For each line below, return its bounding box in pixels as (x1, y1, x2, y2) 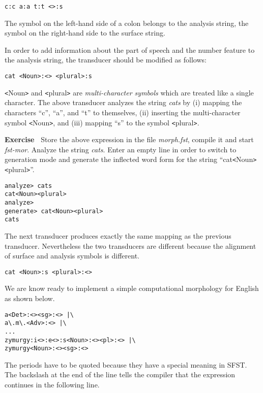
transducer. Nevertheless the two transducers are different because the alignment (5, 240, 256, 251)
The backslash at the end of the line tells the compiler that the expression (5, 369, 236, 380)
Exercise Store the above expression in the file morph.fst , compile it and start (5, 134, 254, 145)
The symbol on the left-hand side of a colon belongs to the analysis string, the (5, 17, 249, 28)
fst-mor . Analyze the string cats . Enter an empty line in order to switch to (5, 144, 237, 154)
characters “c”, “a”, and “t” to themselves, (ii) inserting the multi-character (5, 107, 241, 117)
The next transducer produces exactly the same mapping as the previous (5, 230, 231, 241)
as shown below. (5, 293, 55, 303)
